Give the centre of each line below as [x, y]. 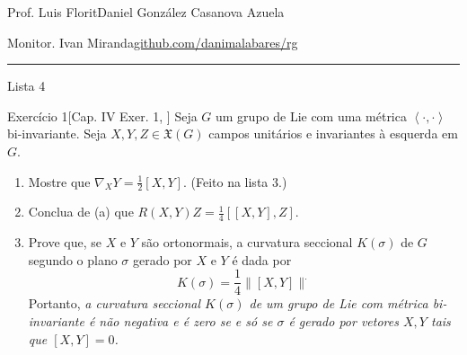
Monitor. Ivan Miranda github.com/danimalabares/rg [153, 42]
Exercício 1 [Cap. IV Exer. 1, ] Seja [102, 115]
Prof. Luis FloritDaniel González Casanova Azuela [146, 12]
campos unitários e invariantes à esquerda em [333, 133]
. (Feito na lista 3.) [235, 181]
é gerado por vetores [344, 321]
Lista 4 [26, 86]
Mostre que [59, 181]
